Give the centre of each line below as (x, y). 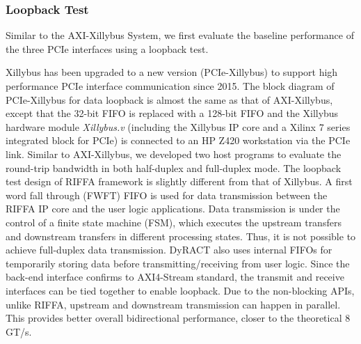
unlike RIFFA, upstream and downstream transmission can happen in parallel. (173, 304)
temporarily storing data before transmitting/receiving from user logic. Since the (178, 263)
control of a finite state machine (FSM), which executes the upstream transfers (174, 222)
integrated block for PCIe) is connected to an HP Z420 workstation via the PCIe (178, 140)
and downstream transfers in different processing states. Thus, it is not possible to (181, 236)
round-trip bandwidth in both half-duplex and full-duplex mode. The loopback (174, 167)
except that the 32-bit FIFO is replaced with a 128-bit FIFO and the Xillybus (172, 113)
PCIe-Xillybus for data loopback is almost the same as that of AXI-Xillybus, (169, 99)
